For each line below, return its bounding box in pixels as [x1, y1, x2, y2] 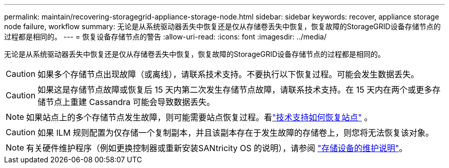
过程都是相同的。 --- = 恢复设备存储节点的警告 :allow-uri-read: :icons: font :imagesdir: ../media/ [4, 32, 327, 41]
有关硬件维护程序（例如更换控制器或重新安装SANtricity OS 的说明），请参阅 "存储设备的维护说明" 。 [26, 143, 407, 153]
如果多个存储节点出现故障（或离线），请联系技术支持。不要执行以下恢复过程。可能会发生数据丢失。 [37, 69, 419, 79]
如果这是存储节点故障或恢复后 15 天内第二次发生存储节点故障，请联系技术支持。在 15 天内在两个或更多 [37, 85, 433, 95]
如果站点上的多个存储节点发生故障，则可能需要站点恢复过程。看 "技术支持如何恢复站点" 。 [26, 112, 373, 122]
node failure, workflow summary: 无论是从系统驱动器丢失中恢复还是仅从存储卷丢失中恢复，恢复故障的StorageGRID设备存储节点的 [4, 22, 441, 31]
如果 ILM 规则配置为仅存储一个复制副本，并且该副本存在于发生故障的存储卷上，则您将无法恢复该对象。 [37, 128, 434, 138]
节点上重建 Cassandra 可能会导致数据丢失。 [46, 97, 215, 107]
